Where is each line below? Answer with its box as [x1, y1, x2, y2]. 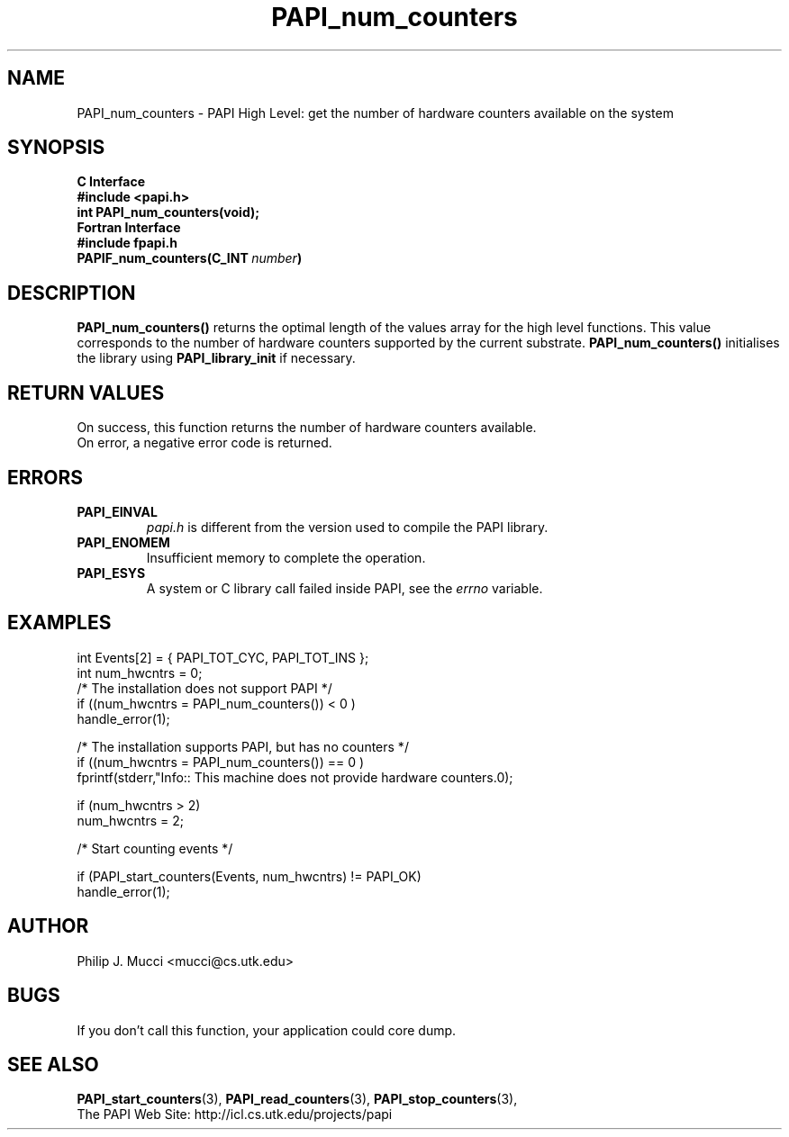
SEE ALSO [7, 1052, 99, 1076]
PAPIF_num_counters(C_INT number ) [77, 250, 303, 266]
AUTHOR [7, 915, 89, 938]
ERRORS [7, 465, 84, 489]
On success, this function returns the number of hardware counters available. [77, 420, 537, 436]
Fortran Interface [77, 220, 181, 236]
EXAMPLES [7, 611, 112, 635]
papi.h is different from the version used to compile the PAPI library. [146, 519, 549, 535]
